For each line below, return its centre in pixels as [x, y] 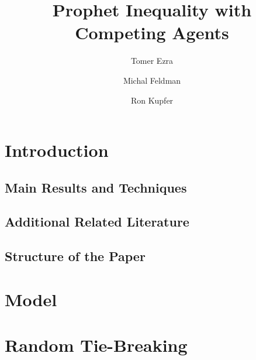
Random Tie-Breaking [96, 345]
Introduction [57, 150]
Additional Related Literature [97, 222]
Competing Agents [152, 32]
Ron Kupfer [152, 100]
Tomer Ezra [152, 61]
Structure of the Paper [75, 256]
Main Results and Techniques [96, 187]
